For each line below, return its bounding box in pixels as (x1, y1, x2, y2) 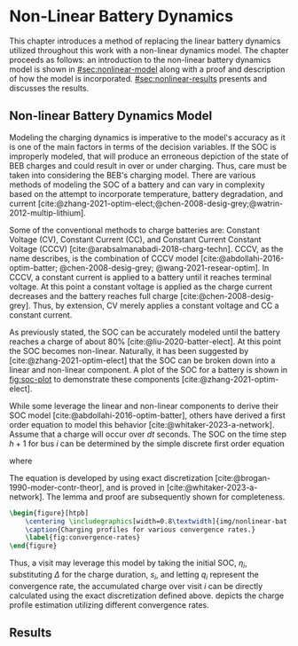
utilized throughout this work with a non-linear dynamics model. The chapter (9, 44, 289, 55)
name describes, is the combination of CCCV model (9, 253, 200, 264)
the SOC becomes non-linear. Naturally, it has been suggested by (9, 345, 249, 356)
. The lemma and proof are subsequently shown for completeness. (42, 491, 286, 502)
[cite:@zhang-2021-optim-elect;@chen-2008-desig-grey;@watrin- (37, 198, 284, 209)
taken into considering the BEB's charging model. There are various (9, 169, 256, 180)
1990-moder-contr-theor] (9, 482, 103, 492)
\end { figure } (9, 541, 58, 551)
